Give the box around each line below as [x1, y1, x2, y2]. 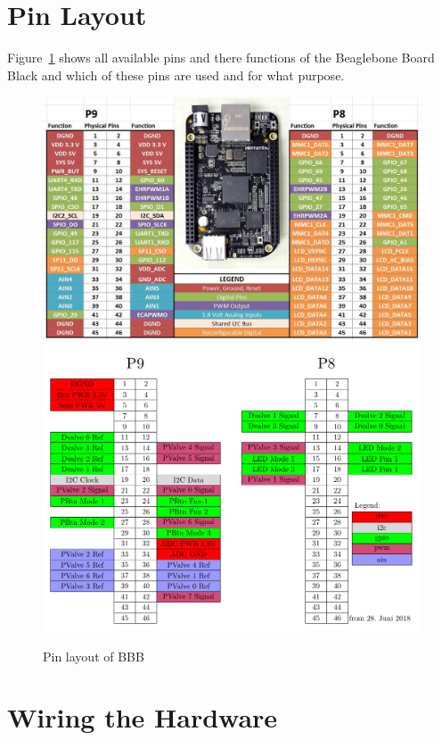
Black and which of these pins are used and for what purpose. [7, 65, 345, 84]
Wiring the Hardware [7, 699, 278, 736]
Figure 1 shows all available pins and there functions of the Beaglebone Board [7, 48, 435, 67]
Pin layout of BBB [43, 646, 144, 665]
